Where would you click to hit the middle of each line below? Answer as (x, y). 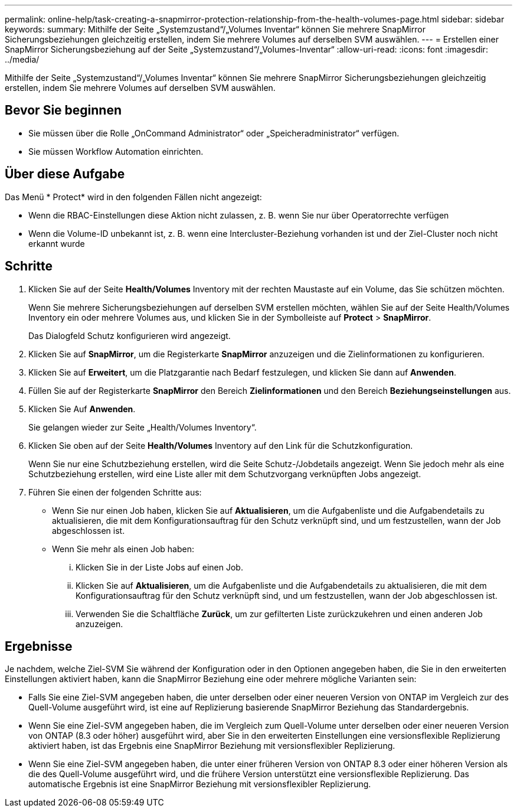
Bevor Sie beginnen (63, 110)
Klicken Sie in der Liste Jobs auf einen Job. (159, 567)
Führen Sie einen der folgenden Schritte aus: (115, 492)
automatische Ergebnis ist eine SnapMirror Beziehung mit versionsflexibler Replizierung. (200, 784)
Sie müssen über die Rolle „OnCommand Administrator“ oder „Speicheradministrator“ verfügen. (214, 133)
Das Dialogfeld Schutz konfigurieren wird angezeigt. (130, 335)
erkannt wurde (57, 243)
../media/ (22, 59)
